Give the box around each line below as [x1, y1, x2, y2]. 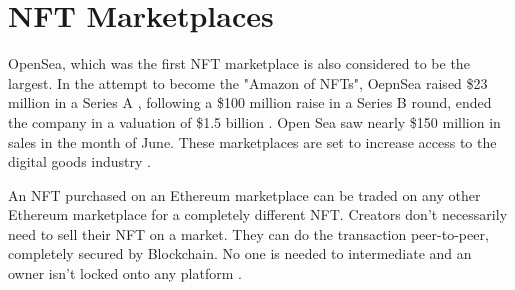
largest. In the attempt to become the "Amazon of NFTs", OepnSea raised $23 [8, 72, 488, 93]
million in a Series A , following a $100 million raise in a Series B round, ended [8, 92, 492, 113]
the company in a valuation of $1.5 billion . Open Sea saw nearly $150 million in [8, 111, 501, 132]
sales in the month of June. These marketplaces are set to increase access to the [8, 131, 497, 152]
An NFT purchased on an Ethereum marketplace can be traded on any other [8, 184, 481, 205]
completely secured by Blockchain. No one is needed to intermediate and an [8, 243, 472, 264]
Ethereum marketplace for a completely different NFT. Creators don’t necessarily [8, 204, 508, 225]
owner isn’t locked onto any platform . [8, 263, 242, 284]
